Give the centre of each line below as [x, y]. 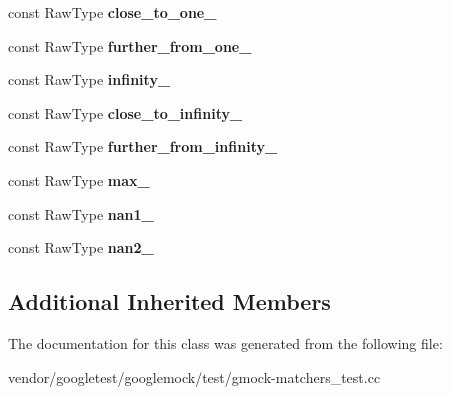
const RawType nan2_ [81, 247]
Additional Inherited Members [169, 301]
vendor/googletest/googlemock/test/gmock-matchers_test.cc [194, 376]
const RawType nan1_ [81, 213]
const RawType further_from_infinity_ [143, 146]
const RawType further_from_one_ [130, 45]
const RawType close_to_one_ [112, 12]
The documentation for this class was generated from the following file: [225, 342]
